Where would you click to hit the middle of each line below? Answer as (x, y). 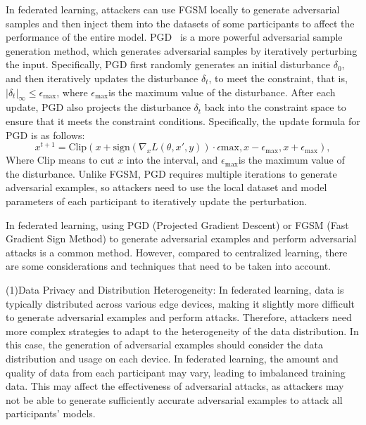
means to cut (87, 160)
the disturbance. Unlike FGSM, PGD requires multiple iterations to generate (171, 173)
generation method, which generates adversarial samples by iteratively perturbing (182, 50)
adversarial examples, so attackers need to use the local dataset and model (166, 187)
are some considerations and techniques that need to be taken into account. (168, 266)
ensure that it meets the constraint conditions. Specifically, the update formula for (183, 120)
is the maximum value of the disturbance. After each (222, 92)
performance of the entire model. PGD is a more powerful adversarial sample (174, 37)
